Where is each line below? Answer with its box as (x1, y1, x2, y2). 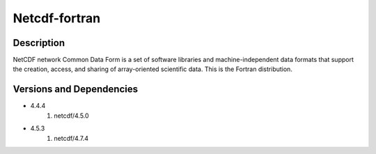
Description (13, 37, 65, 49)
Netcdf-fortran (13, 10, 101, 26)
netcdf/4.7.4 (54, 134, 88, 142)
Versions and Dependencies (13, 84, 139, 95)
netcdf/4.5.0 (54, 111, 90, 120)
